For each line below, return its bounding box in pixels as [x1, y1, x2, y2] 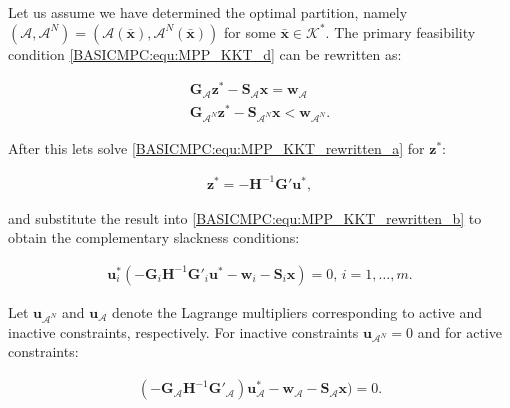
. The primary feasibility [325, 21, 476, 42]
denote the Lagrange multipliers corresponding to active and [112, 301, 483, 322]
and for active [417, 321, 503, 342]
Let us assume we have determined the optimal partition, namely [8, 2, 408, 22]
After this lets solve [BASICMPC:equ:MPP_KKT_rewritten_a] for [8, 137, 425, 158]
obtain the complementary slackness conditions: [8, 227, 300, 248]
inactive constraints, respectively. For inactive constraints [8, 321, 359, 342]
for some [223, 21, 276, 42]
